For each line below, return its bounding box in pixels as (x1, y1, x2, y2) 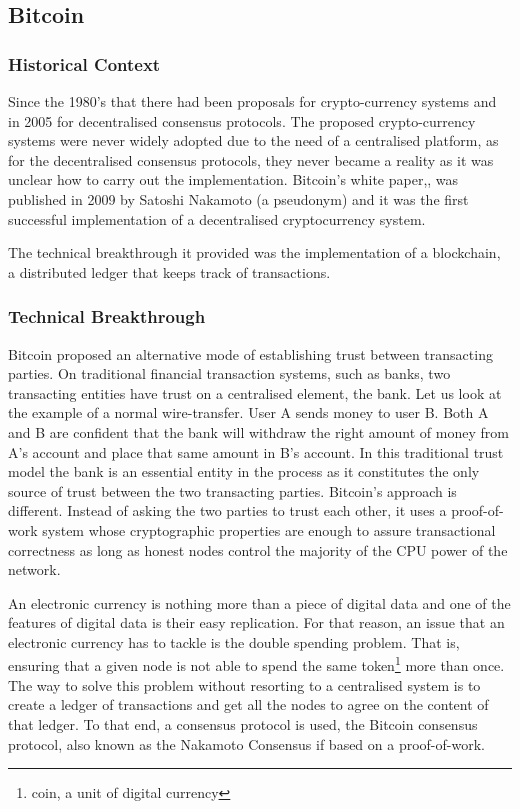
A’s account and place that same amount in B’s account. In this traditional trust (8, 441, 504, 462)
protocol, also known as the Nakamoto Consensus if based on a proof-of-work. (8, 733, 485, 754)
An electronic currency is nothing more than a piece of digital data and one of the (8, 592, 511, 613)
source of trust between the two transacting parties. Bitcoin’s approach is (8, 480, 457, 501)
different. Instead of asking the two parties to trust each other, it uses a (8, 500, 447, 521)
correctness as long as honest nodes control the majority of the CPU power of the (8, 539, 508, 560)
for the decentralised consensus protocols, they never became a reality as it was (8, 149, 494, 170)
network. (8, 559, 61, 580)
